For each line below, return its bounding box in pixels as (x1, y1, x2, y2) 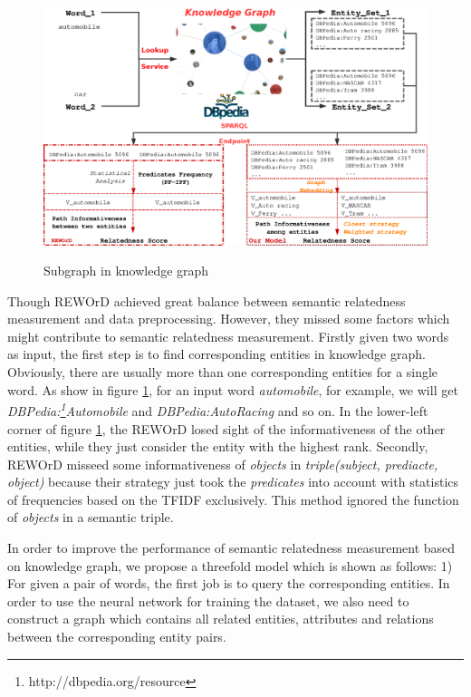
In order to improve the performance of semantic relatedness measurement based (7, 538, 456, 557)
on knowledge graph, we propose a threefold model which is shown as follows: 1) (7, 556, 453, 575)
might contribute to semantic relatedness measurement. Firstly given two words (7, 326, 449, 345)
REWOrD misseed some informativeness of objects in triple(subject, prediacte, (7, 454, 438, 473)
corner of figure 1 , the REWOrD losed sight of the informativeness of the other (7, 419, 446, 438)
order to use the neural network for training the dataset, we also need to (7, 591, 409, 610)
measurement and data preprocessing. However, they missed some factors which (7, 309, 450, 328)
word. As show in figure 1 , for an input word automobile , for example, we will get (7, 380, 458, 399)
